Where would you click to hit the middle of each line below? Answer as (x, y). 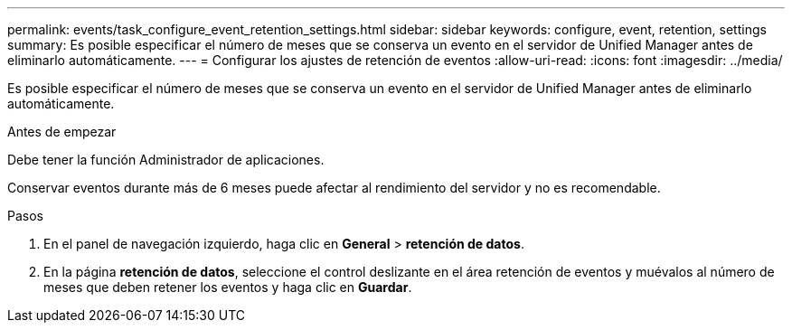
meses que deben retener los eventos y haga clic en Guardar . (228, 287)
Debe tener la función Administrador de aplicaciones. (166, 160)
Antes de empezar (62, 132)
